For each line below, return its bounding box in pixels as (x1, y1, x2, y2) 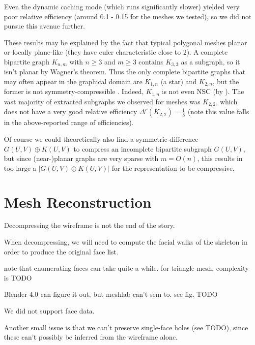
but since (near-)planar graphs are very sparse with (4, 153, 159, 163)
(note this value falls (187, 106, 249, 117)
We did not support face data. (4, 306, 95, 316)
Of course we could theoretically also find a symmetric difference (4, 133, 198, 144)
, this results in (197, 153, 243, 163)
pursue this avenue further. (4, 21, 85, 31)
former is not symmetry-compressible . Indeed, (4, 86, 144, 96)
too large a (4, 162, 36, 173)
